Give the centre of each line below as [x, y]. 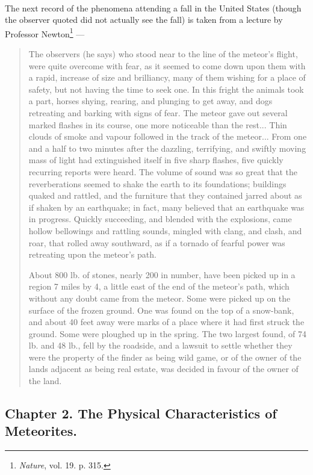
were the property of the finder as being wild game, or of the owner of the [165, 357]
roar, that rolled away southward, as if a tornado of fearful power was [157, 242]
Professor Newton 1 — [45, 33]
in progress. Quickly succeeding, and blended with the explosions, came [160, 219]
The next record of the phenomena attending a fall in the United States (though [153, 8]
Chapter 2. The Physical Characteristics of [141, 413]
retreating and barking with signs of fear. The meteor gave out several [158, 113]
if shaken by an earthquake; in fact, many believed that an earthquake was [166, 207]
